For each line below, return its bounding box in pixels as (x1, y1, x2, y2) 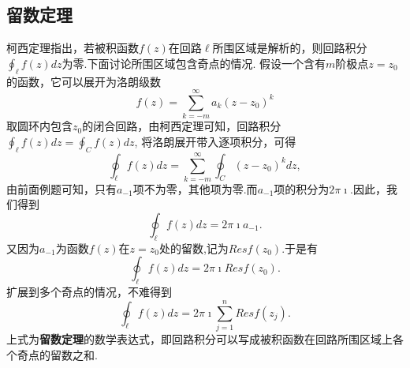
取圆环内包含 (6, 118, 73, 134)
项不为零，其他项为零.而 (132, 180, 258, 197)
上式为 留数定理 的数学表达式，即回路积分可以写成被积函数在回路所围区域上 (6, 330, 393, 347)
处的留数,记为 (158, 239, 229, 256)
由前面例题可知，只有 (6, 180, 117, 197)
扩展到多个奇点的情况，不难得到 (6, 284, 172, 300)
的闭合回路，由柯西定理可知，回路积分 (82, 118, 281, 134)
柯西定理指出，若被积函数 (6, 39, 139, 56)
